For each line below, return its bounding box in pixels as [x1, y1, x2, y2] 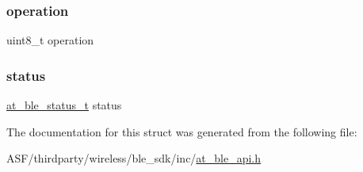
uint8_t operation [6, 32, 94, 48]
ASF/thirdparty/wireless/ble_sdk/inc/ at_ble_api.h [6, 150, 262, 166]
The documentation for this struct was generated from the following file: [6, 123, 357, 140]
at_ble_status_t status [6, 97, 122, 113]
